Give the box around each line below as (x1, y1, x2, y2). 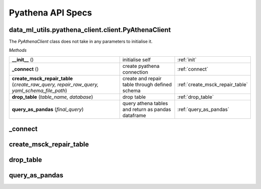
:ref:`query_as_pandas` (177, 106, 230, 112)
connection (122, 68, 148, 75)
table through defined (122, 81, 172, 88)
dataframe (122, 112, 146, 119)
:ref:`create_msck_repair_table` (177, 81, 248, 88)
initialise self (122, 56, 151, 63)
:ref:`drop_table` (177, 94, 214, 100)
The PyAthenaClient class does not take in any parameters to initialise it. (9, 39, 153, 45)
